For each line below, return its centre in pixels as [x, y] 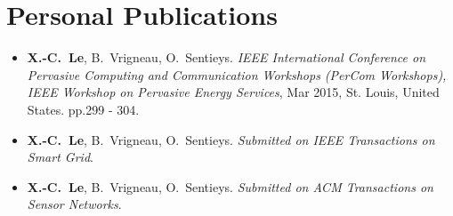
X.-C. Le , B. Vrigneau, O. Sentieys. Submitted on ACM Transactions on [230, 186]
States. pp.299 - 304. [83, 109]
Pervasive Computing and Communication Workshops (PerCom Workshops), [237, 74]
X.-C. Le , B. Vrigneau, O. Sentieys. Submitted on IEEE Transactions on [231, 139]
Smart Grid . [60, 157]
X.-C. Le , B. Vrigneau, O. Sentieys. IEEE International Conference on [226, 57]
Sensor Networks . [74, 204]
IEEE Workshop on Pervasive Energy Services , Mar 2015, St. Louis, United [233, 92]
